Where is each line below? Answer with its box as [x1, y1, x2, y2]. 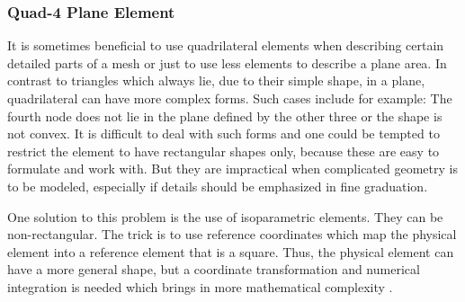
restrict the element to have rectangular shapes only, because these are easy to [7, 141, 440, 160]
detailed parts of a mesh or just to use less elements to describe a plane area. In [7, 53, 447, 72]
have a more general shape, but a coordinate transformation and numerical [7, 260, 420, 279]
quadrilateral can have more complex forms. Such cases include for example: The [7, 89, 452, 107]
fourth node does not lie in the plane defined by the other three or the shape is [7, 106, 443, 125]
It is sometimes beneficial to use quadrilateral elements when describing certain [7, 36, 444, 55]
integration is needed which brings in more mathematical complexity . [7, 277, 393, 296]
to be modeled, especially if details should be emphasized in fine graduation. [7, 176, 428, 195]
